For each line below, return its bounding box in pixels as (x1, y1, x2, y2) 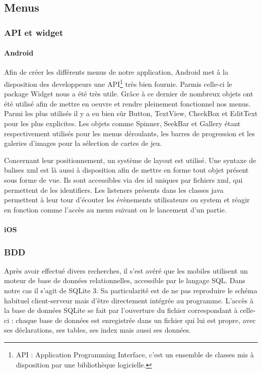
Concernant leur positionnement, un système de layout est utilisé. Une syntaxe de (4, 154, 256, 165)
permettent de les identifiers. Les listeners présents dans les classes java (4, 184, 224, 195)
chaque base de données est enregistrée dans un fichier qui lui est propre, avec (16, 314, 256, 325)
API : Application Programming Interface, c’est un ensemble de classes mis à (16, 349, 254, 359)
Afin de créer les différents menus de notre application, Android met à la (4, 67, 228, 77)
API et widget (4, 26, 63, 38)
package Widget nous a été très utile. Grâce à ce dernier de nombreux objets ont (4, 88, 253, 99)
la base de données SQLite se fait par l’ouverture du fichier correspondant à (4, 305, 238, 315)
